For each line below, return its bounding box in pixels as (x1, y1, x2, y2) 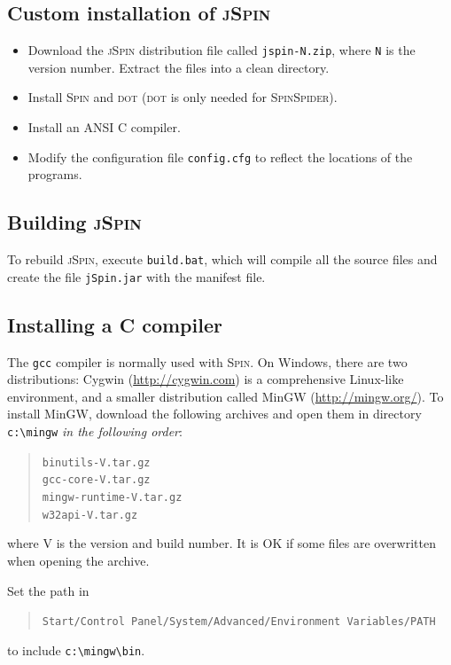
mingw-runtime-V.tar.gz (42, 491, 183, 505)
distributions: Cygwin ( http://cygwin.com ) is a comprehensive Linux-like (7, 370, 404, 388)
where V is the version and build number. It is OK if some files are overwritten (7, 534, 436, 552)
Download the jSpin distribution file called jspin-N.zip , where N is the (27, 41, 416, 59)
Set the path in (7, 581, 89, 599)
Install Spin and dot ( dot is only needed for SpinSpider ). (27, 88, 338, 106)
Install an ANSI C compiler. (27, 118, 181, 137)
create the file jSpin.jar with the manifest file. (7, 267, 266, 286)
